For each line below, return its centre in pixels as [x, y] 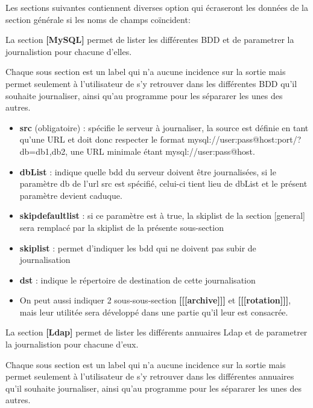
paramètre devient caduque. [71, 195]
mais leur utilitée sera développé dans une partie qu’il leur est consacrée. [154, 312]
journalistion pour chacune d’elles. [69, 51]
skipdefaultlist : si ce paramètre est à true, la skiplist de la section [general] [163, 215]
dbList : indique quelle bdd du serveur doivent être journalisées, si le [148, 171]
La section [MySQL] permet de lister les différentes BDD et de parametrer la [150, 40]
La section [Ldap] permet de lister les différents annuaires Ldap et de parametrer [156, 332]
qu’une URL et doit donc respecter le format [102, 139]
